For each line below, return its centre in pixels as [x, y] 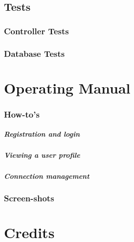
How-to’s [22, 114]
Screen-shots [29, 198]
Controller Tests [36, 31]
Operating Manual [67, 87]
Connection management [47, 176]
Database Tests [34, 53]
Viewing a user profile [42, 155]
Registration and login [42, 134]
